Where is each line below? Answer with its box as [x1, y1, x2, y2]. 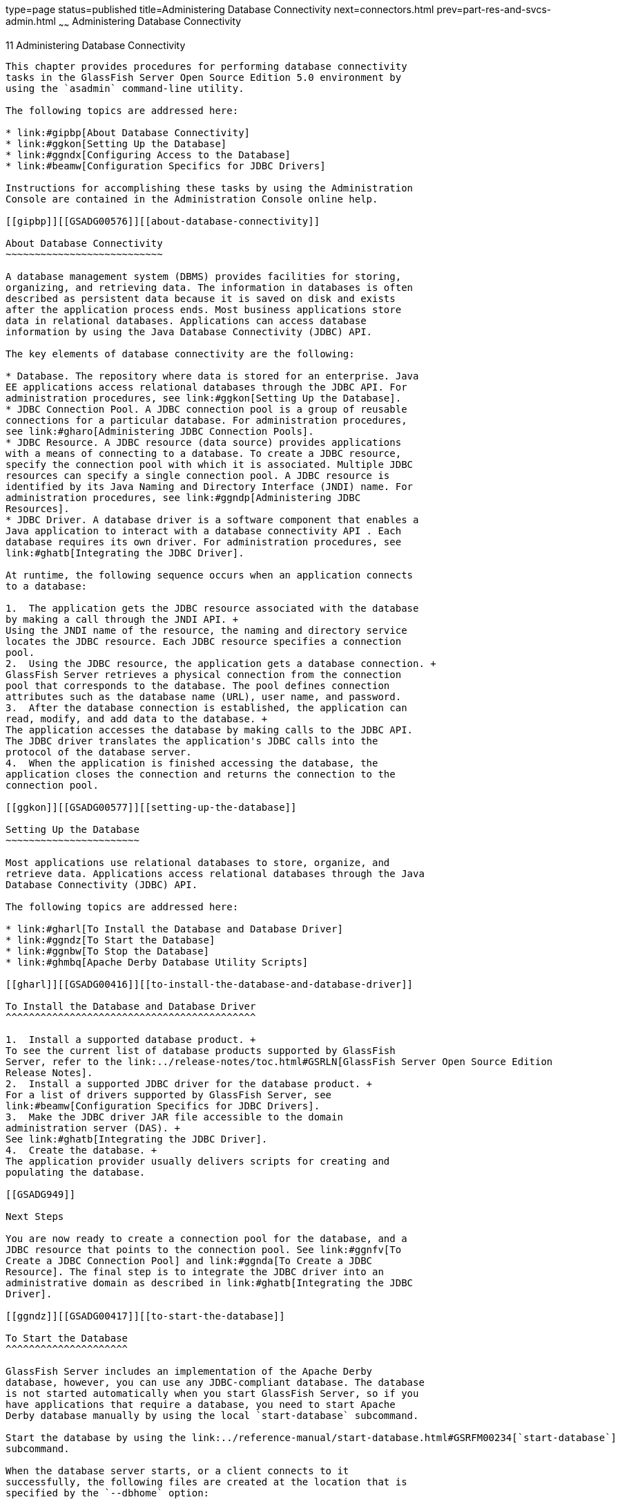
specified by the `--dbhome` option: [6, 1487, 210, 1498]
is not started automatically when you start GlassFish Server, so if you [6, 1387, 419, 1399]
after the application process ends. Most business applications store [6, 303, 402, 315]
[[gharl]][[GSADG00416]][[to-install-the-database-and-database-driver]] [6, 978, 414, 990]
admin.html [6, 15, 56, 27]
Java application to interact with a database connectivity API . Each [6, 525, 402, 536]
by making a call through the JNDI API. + [6, 613, 239, 625]
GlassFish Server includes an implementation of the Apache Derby [6, 1365, 373, 1377]
